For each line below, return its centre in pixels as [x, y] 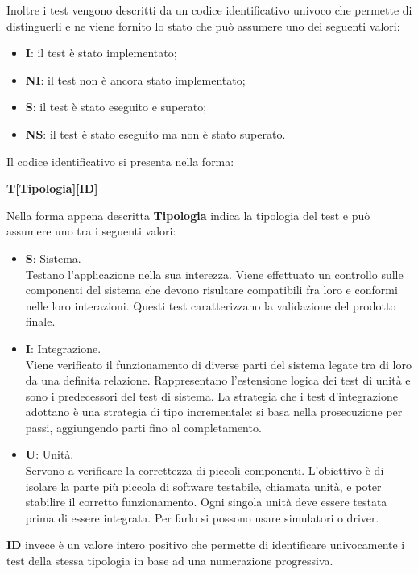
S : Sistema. [53, 258]
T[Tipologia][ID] [52, 188]
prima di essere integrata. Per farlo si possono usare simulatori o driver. [202, 517]
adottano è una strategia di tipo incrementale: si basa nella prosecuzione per [214, 412]
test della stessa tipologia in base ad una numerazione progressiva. [170, 561]
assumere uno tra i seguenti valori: [91, 231]
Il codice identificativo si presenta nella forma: [120, 161]
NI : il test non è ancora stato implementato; [135, 79]
